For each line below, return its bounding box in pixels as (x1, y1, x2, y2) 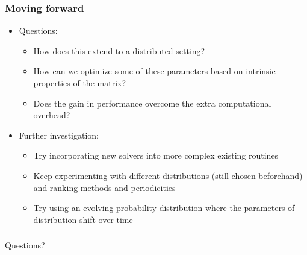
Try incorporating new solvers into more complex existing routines (33, 149, 279, 162)
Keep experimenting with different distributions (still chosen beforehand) (33, 169, 303, 181)
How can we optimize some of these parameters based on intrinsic (33, 65, 276, 77)
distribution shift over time (33, 213, 133, 225)
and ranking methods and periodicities (33, 181, 176, 194)
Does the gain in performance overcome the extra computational (33, 96, 271, 109)
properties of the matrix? (33, 77, 126, 89)
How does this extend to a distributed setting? (33, 44, 205, 57)
